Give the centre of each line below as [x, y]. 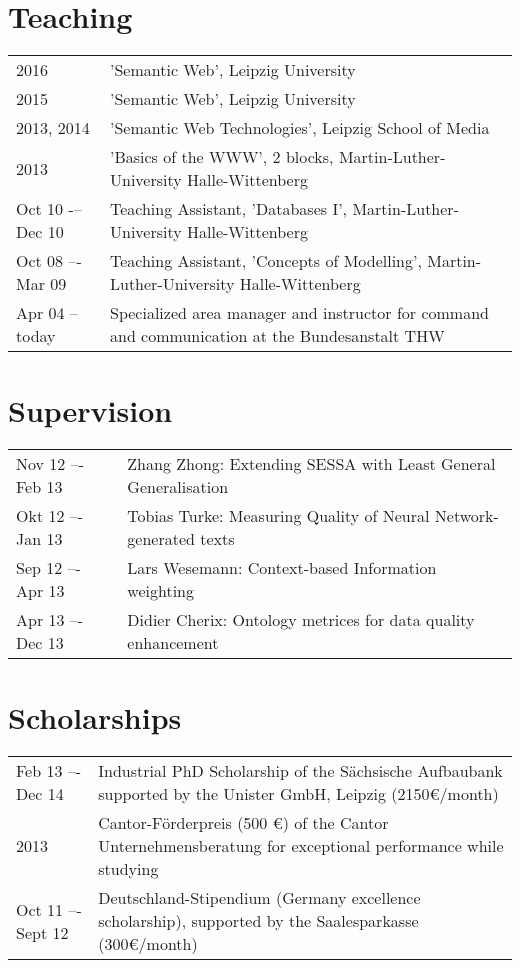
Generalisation [178, 487]
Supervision [90, 410]
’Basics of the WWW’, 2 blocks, [221, 157]
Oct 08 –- [49, 261]
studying [128, 869]
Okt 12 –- [50, 516]
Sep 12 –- [48, 568]
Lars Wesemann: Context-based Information [282, 568]
